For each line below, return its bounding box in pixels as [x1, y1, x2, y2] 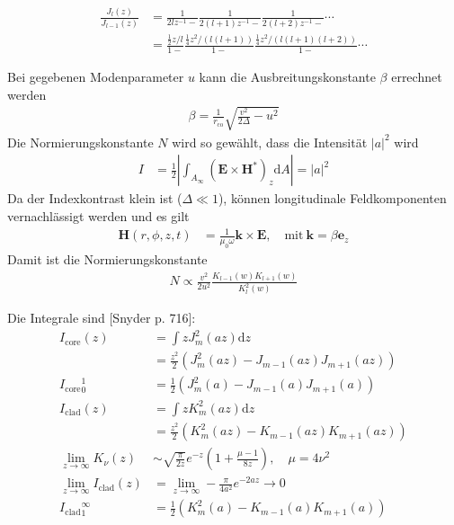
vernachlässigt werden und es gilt [7, 207, 190, 226]
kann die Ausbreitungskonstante [199, 67, 376, 86]
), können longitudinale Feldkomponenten [218, 189, 447, 208]
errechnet [391, 67, 442, 86]
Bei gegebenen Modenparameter [7, 67, 184, 86]
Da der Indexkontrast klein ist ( [7, 189, 182, 208]
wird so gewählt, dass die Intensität [172, 132, 368, 151]
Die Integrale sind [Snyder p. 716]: [7, 308, 196, 327]
